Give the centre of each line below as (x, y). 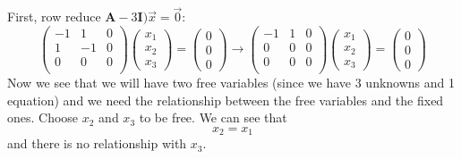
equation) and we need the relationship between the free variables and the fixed (226, 100)
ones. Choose (43, 117)
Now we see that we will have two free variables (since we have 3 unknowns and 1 (231, 82)
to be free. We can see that (213, 117)
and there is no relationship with (97, 143)
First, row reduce (54, 17)
